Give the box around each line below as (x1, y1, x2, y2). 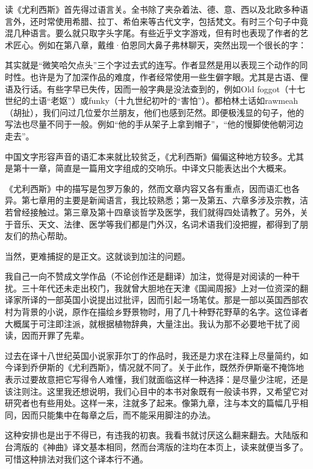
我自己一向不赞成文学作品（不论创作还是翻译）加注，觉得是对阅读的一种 (5, 270, 291, 282)
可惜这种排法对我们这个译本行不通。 (5, 452, 148, 465)
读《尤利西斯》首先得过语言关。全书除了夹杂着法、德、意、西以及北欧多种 (5, 3, 300, 15)
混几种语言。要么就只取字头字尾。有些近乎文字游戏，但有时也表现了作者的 (5, 27, 300, 39)
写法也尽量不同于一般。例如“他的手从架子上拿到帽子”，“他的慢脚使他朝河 (5, 118, 295, 130)
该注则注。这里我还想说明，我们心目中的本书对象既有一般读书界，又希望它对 (5, 384, 308, 397)
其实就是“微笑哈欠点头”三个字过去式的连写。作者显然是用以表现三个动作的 (5, 59, 300, 71)
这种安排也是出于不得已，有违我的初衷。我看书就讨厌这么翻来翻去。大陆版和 (5, 429, 308, 441)
